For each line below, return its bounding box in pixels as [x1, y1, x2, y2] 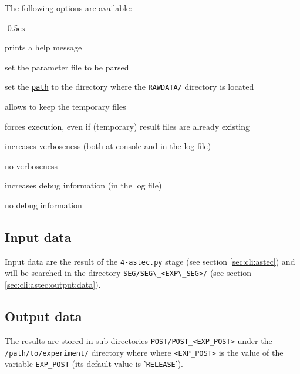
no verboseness [5, 159, 58, 171]
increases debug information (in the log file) [5, 179, 162, 191]
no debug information [5, 199, 82, 211]
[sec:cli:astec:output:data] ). [5, 278, 101, 291]
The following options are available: [5, 2, 133, 14]
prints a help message [5, 41, 82, 53]
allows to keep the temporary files [5, 100, 126, 113]
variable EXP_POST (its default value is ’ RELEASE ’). [5, 358, 184, 370]
